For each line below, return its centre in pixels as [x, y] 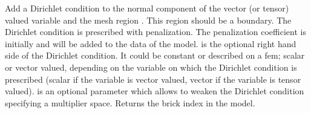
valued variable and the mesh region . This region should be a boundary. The [148, 20]
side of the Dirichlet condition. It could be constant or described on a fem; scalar [155, 55]
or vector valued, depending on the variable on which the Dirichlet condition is [151, 67]
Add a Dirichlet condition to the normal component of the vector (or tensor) [147, 8]
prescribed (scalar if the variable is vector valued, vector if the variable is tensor [153, 79]
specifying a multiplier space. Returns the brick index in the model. [130, 102]
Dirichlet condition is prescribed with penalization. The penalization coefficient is [155, 32]
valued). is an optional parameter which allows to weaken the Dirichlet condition [155, 91]
